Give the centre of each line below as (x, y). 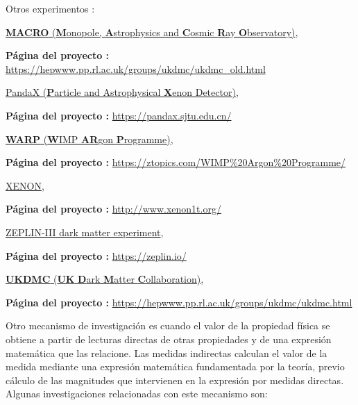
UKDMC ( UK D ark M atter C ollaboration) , (105, 279)
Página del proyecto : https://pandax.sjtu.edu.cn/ (119, 115)
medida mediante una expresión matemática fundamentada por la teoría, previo (175, 366)
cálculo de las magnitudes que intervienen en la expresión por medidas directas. (175, 380)
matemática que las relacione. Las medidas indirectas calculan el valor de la (167, 353)
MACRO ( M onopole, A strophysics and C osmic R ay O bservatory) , (152, 32)
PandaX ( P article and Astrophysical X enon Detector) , (122, 92)
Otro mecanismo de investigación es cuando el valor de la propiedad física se (168, 325)
